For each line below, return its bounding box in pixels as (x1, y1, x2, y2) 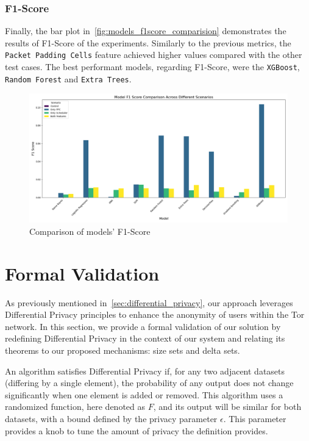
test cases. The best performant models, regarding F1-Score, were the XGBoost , (5, 60, 300, 73)
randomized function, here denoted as (5, 400, 146, 413)
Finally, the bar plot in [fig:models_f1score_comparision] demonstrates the (5, 24, 286, 37)
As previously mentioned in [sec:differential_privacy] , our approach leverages (5, 296, 293, 309)
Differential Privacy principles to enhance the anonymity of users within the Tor (5, 308, 305, 321)
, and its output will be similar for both (153, 400, 302, 413)
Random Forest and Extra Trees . (5, 72, 132, 85)
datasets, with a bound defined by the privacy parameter (5, 412, 218, 425)
